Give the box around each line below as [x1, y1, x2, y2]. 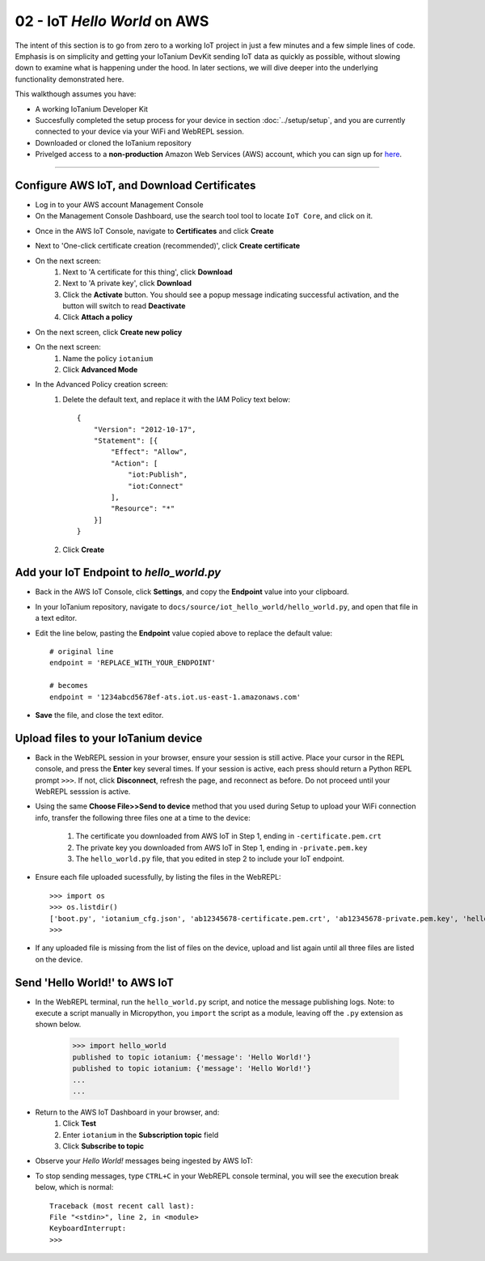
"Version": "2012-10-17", [93, 425, 197, 434]
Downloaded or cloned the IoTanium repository [35, 138, 192, 147]
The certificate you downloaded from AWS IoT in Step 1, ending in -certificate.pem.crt [75, 831, 382, 841]
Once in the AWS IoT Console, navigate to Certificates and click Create [35, 226, 274, 236]
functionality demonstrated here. [15, 74, 124, 84]
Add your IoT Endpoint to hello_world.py [15, 566, 221, 580]
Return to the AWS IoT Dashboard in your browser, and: [35, 1107, 220, 1117]
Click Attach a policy [62, 312, 133, 322]
